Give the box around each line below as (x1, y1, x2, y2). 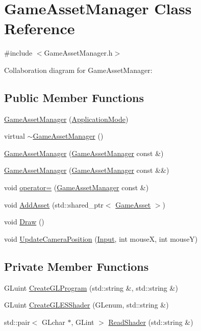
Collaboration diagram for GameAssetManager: (4, 64, 153, 75)
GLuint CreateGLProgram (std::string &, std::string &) (4, 282, 178, 293)
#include (4, 47, 33, 58)
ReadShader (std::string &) (108, 316, 193, 327)
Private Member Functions (4, 258, 149, 274)
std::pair (4, 316, 30, 327)
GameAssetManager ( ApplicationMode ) (4, 113, 129, 124)
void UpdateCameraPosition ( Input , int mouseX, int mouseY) (4, 233, 198, 244)
